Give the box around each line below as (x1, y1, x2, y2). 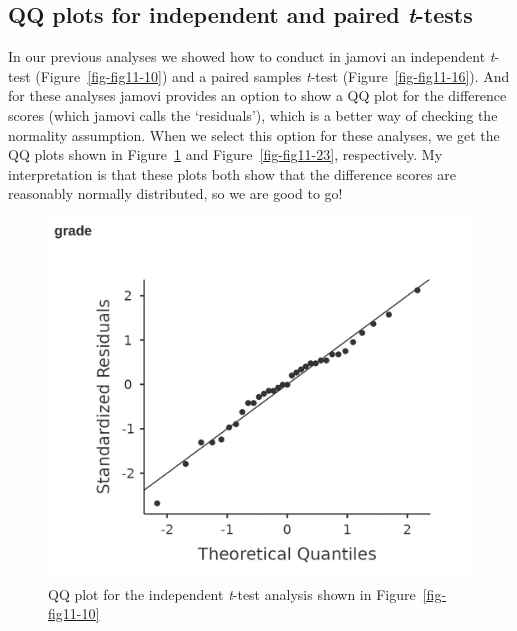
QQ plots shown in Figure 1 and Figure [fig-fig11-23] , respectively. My (8, 144, 443, 165)
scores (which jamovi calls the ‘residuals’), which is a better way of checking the (8, 104, 498, 125)
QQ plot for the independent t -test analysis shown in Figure (48, 583, 416, 604)
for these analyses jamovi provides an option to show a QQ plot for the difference (8, 85, 507, 106)
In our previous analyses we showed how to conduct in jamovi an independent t (8, 46, 495, 67)
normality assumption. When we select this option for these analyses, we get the (8, 124, 500, 145)
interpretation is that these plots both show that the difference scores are (8, 163, 456, 184)
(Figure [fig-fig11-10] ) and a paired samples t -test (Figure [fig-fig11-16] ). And (35, 65, 510, 86)
